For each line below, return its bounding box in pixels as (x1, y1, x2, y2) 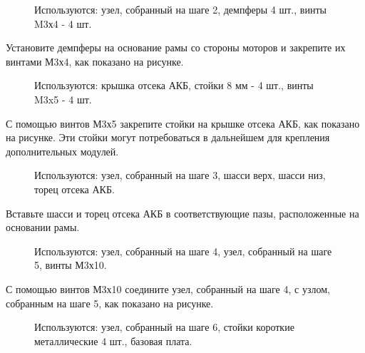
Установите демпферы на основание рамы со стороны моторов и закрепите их (6, 40, 346, 55)
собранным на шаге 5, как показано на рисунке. (6, 295, 214, 310)
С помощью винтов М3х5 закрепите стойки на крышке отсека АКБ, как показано (6, 116, 360, 131)
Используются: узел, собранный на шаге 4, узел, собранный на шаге (34, 243, 332, 258)
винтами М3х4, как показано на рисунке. (6, 53, 184, 68)
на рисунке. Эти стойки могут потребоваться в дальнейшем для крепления (6, 130, 330, 145)
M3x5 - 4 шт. (34, 91, 92, 106)
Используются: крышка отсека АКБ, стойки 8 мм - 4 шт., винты (34, 78, 314, 93)
